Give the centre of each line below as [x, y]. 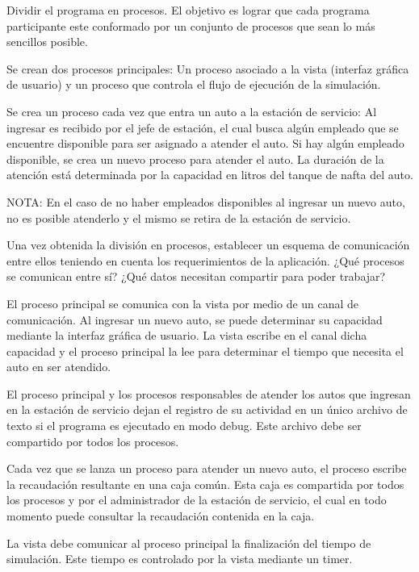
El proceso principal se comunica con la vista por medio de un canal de [183, 303]
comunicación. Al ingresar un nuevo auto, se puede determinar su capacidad [195, 319]
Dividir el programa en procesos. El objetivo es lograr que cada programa [188, 10]
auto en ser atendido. [59, 367]
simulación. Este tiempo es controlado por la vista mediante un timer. [180, 559]
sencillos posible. [47, 42]
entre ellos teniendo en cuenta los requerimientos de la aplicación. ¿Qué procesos [205, 260]
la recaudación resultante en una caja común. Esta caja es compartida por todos [205, 484]
